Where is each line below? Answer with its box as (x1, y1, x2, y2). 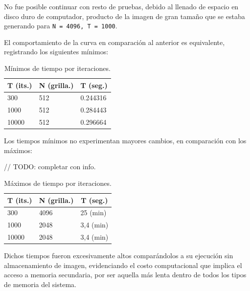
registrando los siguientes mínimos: (4, 46, 109, 57)
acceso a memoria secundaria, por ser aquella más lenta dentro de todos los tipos (4, 269, 247, 280)
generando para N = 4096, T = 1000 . (4, 21, 117, 31)
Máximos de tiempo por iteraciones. (4, 178, 112, 188)
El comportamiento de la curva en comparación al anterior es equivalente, (4, 37, 225, 47)
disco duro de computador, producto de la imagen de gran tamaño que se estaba (4, 11, 245, 21)
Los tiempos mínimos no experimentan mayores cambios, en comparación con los (4, 135, 247, 146)
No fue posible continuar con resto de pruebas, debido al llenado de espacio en (4, 1, 239, 11)
